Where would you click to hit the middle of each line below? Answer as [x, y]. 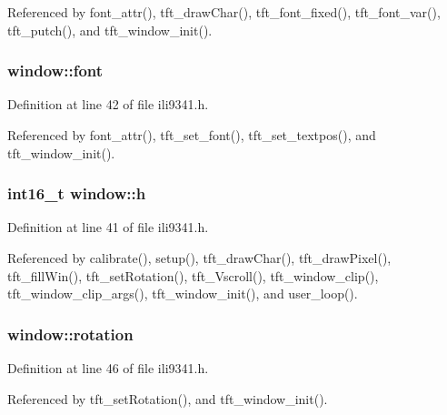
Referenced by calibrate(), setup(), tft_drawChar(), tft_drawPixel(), [199, 258]
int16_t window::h [77, 193]
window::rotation [70, 334]
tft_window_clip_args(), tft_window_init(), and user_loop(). [183, 294]
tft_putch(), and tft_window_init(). [110, 30]
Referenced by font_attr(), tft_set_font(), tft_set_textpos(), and [192, 135]
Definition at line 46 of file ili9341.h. [108, 368]
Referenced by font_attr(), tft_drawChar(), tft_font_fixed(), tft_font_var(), [224, 12]
